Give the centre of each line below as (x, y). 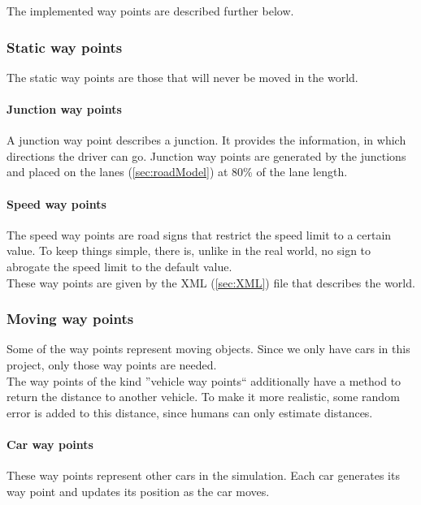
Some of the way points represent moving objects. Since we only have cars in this (208, 349)
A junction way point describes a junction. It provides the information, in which (206, 140)
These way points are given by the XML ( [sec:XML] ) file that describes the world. (211, 282)
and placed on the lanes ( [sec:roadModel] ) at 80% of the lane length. (177, 172)
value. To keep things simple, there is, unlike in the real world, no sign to (189, 250)
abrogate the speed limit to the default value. (119, 266)
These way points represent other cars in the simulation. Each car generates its (203, 475)
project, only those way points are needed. (112, 364)
